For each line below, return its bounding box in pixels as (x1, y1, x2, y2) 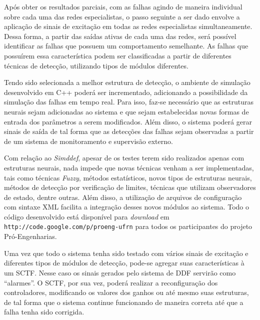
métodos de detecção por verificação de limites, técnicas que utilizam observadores (4, 182, 256, 192)
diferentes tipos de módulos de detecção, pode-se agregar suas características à (4, 257, 244, 268)
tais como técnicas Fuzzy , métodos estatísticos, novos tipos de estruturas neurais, (4, 172, 252, 182)
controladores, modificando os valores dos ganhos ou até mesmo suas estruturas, (4, 287, 249, 297)
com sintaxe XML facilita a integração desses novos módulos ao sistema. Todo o (4, 201, 249, 212)
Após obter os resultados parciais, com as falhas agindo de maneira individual (4, 1, 242, 11)
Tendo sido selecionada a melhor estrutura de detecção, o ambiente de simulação (4, 77, 250, 87)
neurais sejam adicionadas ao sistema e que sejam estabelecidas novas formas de (4, 106, 249, 116)
